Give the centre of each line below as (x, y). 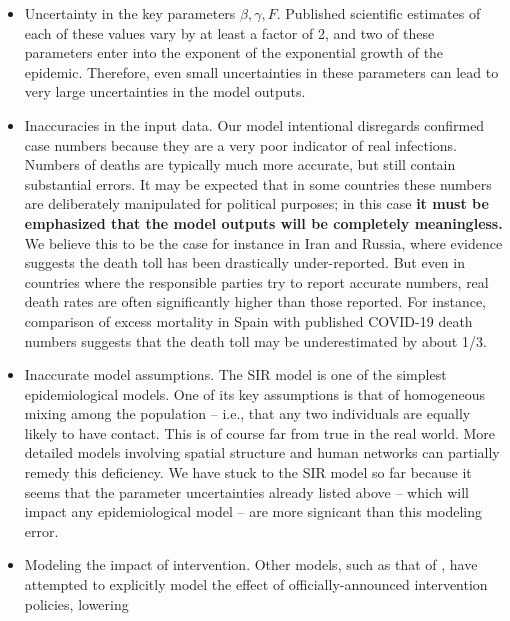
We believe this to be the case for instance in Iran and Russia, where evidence (263, 242)
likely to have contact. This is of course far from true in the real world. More (260, 432)
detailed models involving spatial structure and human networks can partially (262, 452)
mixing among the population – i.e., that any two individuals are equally (247, 413)
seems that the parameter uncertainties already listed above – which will (246, 491)
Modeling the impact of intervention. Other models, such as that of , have (251, 564)
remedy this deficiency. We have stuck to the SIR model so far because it (248, 472)
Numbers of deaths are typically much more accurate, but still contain (240, 164)
